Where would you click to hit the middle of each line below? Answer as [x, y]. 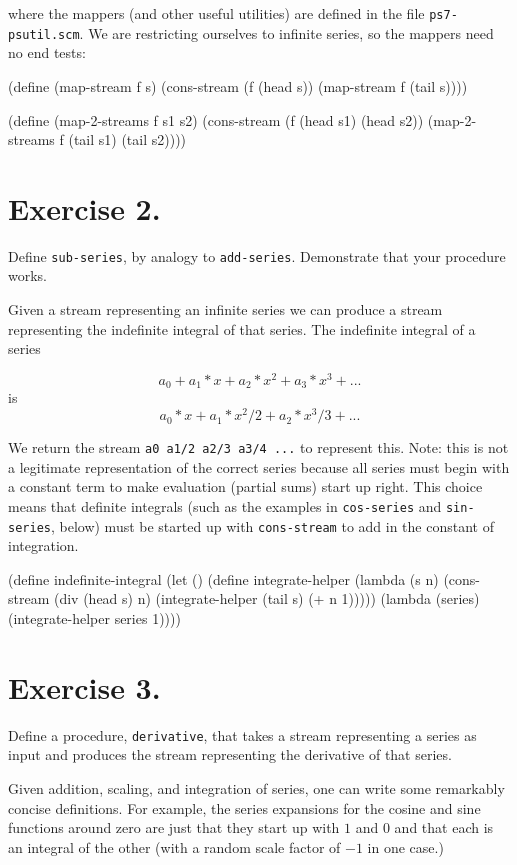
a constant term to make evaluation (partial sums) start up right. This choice [245, 486]
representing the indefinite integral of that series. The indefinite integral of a [242, 328]
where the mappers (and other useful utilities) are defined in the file [216, 13]
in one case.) [405, 846]
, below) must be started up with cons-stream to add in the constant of [272, 525]
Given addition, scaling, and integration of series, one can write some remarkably [256, 787]
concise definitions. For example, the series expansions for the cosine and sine [244, 807]
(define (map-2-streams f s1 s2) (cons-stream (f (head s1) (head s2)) [216, 119]
